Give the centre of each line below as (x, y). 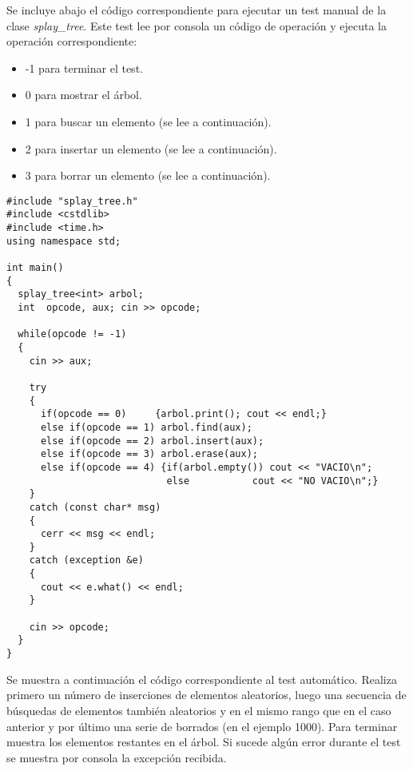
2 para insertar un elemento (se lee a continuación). (151, 148)
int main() (35, 268)
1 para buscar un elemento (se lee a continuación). (148, 121)
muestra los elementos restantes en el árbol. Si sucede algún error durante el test (204, 742)
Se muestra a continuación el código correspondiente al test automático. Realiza (202, 679)
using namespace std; (64, 241)
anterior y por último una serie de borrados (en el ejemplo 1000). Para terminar (202, 726)
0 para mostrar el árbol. (83, 95)
